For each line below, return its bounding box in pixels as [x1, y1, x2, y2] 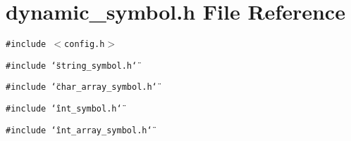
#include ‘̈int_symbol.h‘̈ [6, 104, 122, 114]
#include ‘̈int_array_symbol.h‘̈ [6, 125, 152, 135]
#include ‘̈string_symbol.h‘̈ [6, 60, 137, 71]
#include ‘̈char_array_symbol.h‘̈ [6, 82, 157, 93]
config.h [64, 39, 105, 50]
